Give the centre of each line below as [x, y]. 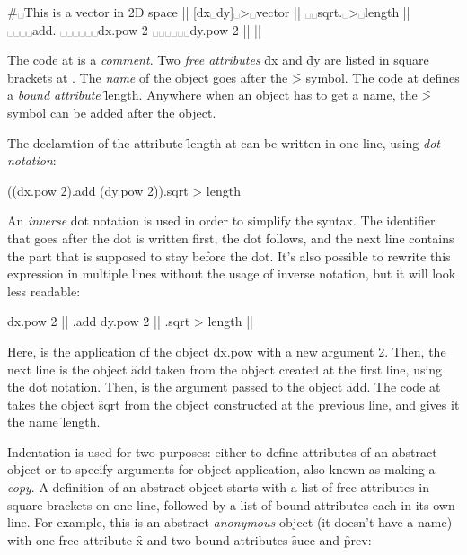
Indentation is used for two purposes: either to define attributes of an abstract [222, 451]
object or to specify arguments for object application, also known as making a [221, 469]
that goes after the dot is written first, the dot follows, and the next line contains [231, 238]
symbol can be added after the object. [112, 112]
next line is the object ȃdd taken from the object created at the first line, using [225, 369]
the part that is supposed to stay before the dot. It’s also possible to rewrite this [229, 255]
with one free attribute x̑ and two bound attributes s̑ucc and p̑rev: [189, 539]
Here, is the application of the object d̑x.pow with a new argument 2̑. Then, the [227, 351]
